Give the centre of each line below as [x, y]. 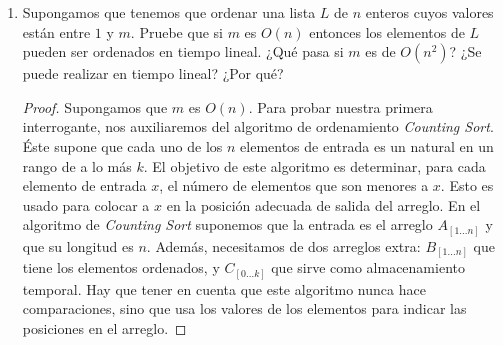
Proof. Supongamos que [95, 106]
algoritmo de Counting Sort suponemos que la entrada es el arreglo [227, 224]
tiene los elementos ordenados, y [121, 267]
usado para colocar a [86, 204]
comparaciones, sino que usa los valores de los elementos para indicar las [244, 308]
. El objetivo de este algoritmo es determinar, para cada [314, 165]
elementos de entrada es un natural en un [367, 145]
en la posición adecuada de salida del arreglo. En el [323, 204]
